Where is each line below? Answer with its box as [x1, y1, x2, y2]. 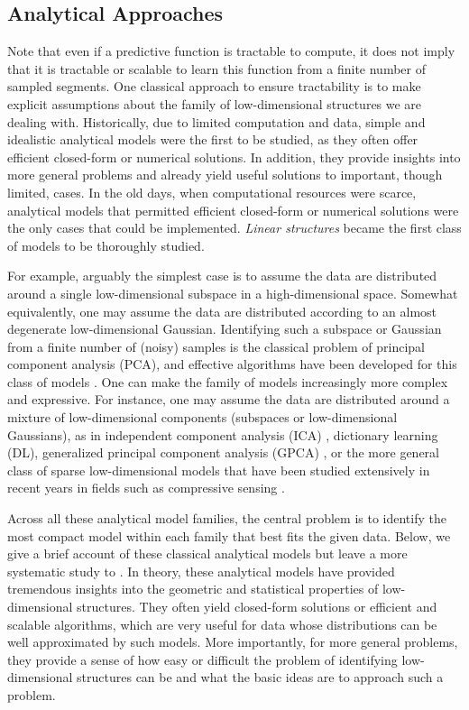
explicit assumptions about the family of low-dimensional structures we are [7, 94, 422, 113]
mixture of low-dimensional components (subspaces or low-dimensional [7, 408, 398, 427]
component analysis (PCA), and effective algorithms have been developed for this [7, 355, 457, 373]
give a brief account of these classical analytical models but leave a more [7, 544, 408, 563]
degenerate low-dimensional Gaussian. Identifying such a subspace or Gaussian [7, 319, 442, 338]
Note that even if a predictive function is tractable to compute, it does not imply [7, 41, 455, 60]
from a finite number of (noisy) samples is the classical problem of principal [7, 337, 426, 355]
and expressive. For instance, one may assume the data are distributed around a [7, 390, 450, 409]
